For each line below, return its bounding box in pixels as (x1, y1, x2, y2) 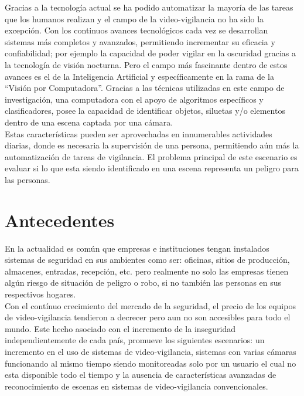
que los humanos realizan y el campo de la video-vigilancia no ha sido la (5, 12, 264, 25)
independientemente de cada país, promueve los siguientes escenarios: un (5, 334, 265, 346)
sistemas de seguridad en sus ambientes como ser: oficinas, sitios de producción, (5, 253, 290, 266)
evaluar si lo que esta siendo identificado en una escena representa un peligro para (5, 162, 299, 174)
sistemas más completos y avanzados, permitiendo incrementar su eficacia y (5, 35, 275, 48)
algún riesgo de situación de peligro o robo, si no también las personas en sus (5, 276, 282, 289)
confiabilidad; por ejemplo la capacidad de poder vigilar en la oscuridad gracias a (5, 47, 296, 59)
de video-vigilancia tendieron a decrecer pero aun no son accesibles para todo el (5, 311, 291, 323)
